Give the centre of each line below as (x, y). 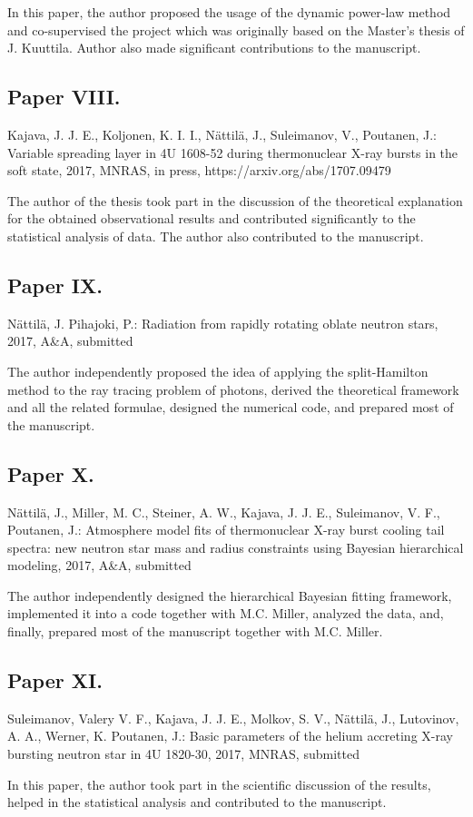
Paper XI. (55, 680)
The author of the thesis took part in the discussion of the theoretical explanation (235, 200)
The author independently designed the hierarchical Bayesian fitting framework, (230, 595)
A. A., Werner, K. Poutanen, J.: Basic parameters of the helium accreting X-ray (230, 736)
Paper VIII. (64, 97)
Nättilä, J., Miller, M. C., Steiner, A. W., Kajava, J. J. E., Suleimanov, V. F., (224, 512)
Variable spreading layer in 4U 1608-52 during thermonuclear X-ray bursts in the (233, 152)
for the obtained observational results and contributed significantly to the (212, 218)
